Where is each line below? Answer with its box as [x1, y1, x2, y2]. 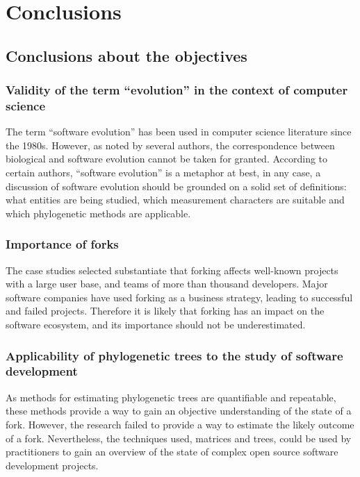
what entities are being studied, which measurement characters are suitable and [6, 192, 345, 207]
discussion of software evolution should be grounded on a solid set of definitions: [6, 178, 347, 193]
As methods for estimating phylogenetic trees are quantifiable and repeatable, [6, 390, 336, 404]
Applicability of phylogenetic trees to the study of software [6, 346, 343, 364]
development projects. [6, 458, 99, 472]
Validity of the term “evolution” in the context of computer [6, 81, 348, 99]
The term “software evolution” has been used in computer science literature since [6, 124, 352, 139]
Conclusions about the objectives [6, 44, 247, 66]
